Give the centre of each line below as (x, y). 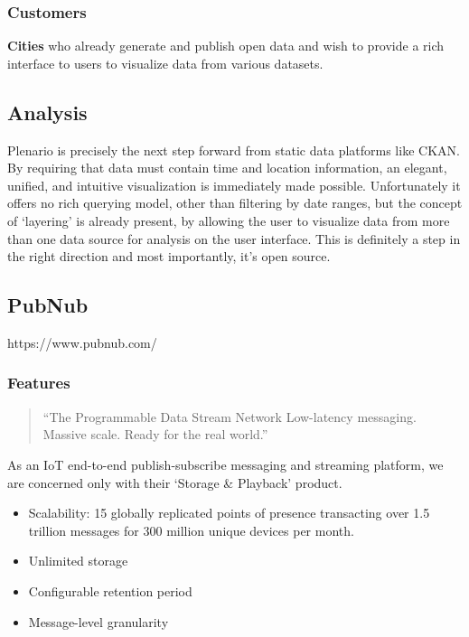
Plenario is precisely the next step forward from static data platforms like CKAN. (234, 150)
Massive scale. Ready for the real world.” (155, 434)
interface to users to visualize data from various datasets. (165, 63)
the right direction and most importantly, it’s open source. (169, 256)
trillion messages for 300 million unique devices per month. (191, 530)
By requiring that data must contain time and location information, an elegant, (227, 168)
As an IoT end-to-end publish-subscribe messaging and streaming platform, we (225, 464)
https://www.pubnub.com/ (82, 342)
